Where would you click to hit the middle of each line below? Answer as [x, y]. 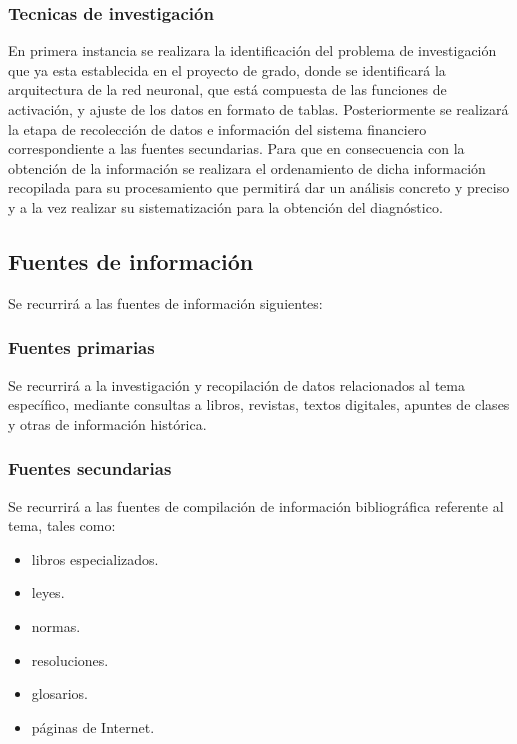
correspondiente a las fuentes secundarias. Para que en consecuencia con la [236, 148]
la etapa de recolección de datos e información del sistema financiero [217, 128]
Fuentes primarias [81, 347]
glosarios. [59, 693]
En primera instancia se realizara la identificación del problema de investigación [252, 50]
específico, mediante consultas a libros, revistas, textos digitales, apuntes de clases [259, 404]
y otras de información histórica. [107, 423]
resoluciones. [70, 659]
